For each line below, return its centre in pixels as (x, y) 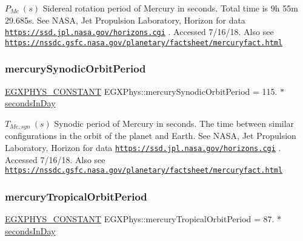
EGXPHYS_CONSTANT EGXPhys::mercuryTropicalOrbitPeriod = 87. (140, 219)
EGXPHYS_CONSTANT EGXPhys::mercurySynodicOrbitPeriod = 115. (141, 91)
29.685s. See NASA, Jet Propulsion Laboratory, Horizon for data (125, 20)
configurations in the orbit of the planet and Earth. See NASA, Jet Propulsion (151, 136)
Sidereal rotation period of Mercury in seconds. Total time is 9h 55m (170, 8)
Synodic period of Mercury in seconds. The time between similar (174, 123)
